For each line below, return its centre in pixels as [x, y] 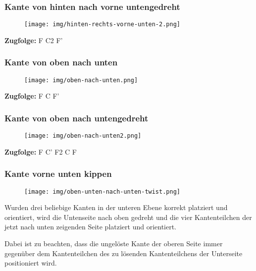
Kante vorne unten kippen [58, 174]
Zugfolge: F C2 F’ [34, 40]
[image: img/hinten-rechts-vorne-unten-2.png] [102, 25]
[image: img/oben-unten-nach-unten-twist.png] [102, 191]
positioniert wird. [31, 263]
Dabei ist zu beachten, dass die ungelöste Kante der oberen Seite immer [114, 244]
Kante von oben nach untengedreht [77, 118]
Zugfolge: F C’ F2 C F [41, 151]
